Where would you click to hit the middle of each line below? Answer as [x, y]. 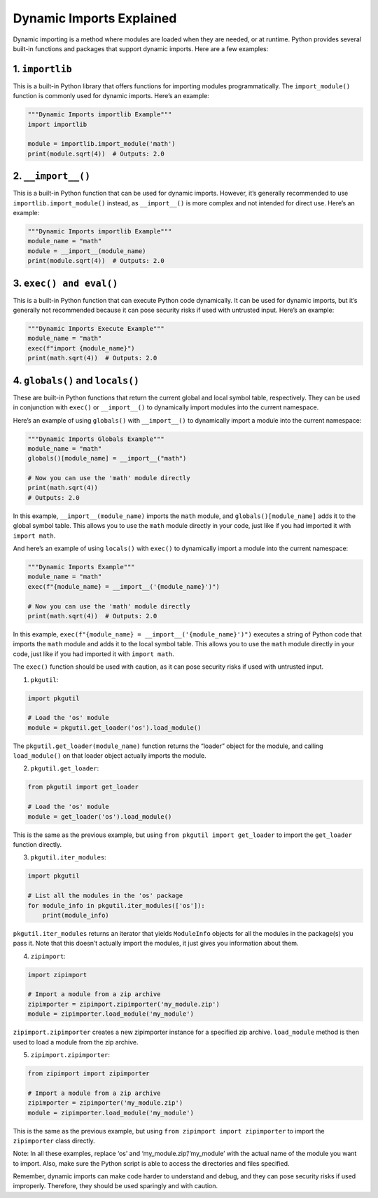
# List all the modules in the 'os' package [105, 896]
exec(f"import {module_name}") [82, 348]
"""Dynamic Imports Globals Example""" [96, 439]
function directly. [37, 844]
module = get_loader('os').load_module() [100, 816]
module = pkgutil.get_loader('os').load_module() [114, 728]
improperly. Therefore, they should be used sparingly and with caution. [115, 1186]
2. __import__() [52, 176]
